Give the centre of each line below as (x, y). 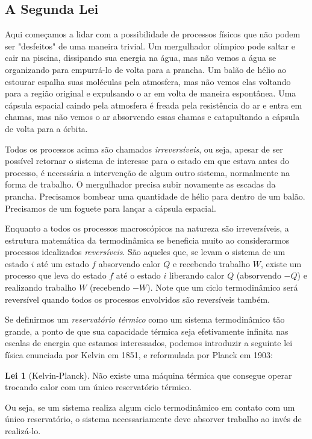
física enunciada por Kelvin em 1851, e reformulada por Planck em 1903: (139, 355)
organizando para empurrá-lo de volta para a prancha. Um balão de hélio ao (145, 69)
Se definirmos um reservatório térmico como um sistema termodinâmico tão (145, 319)
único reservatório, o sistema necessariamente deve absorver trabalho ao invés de (153, 419)
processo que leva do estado (56, 275)
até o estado (138, 275)
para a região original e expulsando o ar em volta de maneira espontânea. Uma (151, 93)
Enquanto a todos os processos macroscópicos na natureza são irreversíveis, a (147, 228)
